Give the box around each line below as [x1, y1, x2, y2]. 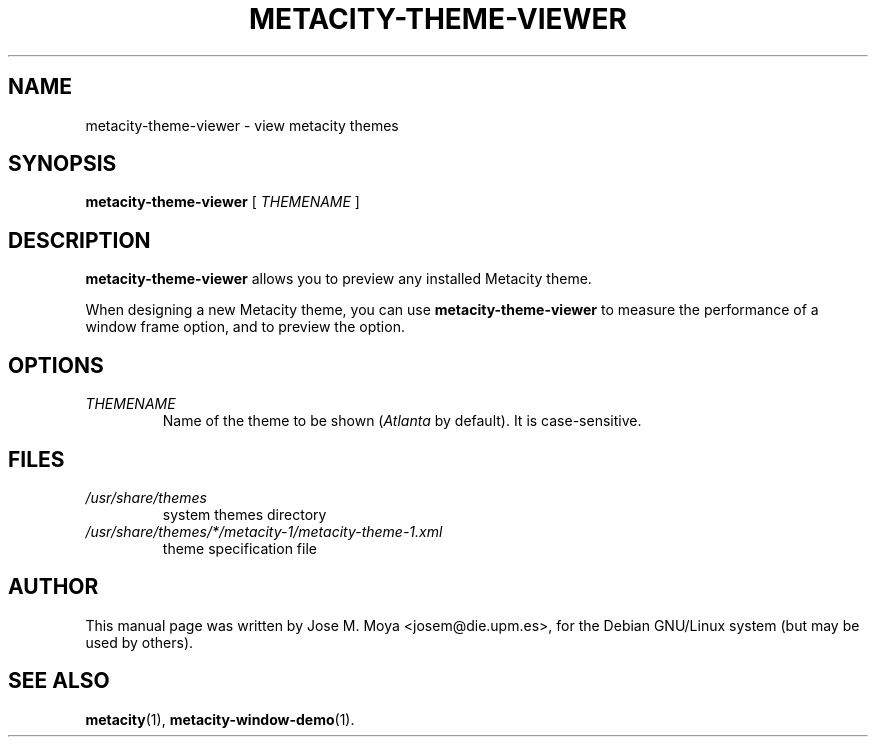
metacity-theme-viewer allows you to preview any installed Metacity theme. [85, 270, 592, 288]
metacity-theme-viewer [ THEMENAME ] [85, 193, 360, 211]
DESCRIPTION [8, 227, 151, 253]
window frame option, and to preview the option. [85, 318, 405, 336]
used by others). [85, 633, 194, 651]
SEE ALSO [8, 668, 110, 694]
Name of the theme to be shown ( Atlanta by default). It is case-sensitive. [162, 412, 642, 430]
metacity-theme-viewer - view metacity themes [85, 116, 399, 134]
